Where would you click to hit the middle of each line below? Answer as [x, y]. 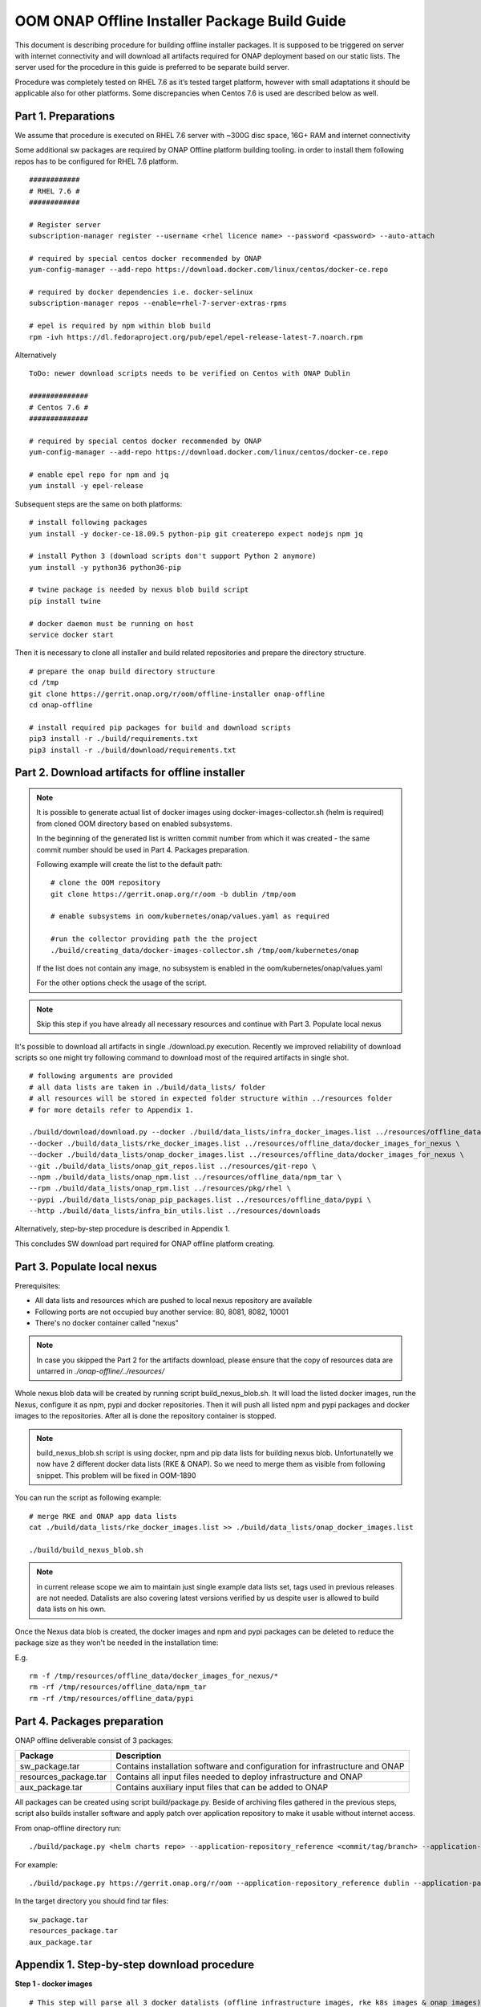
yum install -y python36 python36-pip [105, 567]
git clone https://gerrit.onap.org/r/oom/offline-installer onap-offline [177, 694]
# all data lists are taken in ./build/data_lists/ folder [148, 1087]
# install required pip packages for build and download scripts [160, 727]
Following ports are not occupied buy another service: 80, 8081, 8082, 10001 [162, 1312]
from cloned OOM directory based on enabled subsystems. [134, 824]
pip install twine [65, 601]
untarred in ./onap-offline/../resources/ [100, 1371]
